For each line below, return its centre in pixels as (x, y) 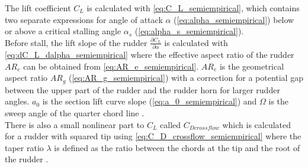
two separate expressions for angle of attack (84, 19)
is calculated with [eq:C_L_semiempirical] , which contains (193, 8)
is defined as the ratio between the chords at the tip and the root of (177, 147)
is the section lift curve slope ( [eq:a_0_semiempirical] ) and (150, 101)
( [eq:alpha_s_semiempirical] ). (189, 31)
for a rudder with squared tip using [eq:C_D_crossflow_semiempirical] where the (153, 136)
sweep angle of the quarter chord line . (75, 112)
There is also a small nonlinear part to (75, 124)
